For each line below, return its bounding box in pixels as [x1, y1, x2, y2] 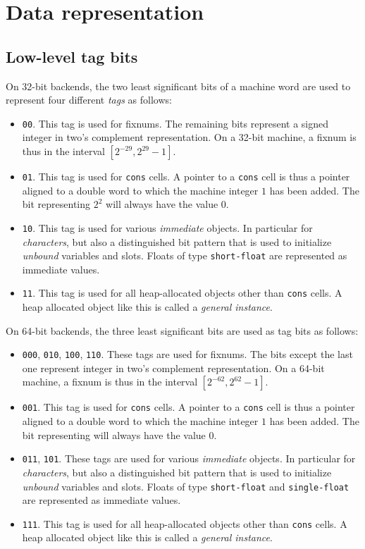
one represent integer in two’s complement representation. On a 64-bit [22, 360, 325, 375]
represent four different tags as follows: [6, 92, 172, 107]
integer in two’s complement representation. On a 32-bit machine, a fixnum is [22, 130, 357, 144]
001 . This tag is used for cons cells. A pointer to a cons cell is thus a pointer [22, 400, 355, 414]
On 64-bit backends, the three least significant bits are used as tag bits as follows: [6, 323, 359, 338]
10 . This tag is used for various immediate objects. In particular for [22, 220, 313, 235]
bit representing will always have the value [22, 427, 206, 442]
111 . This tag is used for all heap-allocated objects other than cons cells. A [22, 516, 347, 531]
